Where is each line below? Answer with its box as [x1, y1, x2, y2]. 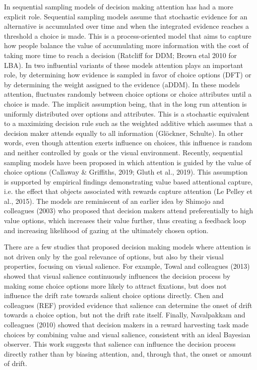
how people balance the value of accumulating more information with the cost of [4, 40, 249, 51]
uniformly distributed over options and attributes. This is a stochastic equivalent [4, 108, 250, 119]
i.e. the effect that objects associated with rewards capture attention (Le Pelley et [4, 186, 253, 196]
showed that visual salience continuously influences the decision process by [4, 271, 231, 281]
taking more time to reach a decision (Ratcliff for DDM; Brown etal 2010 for [4, 50, 237, 60]
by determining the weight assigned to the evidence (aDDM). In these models [4, 79, 240, 89]
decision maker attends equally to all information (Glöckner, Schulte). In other [4, 127, 244, 138]
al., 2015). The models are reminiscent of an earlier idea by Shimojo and [4, 195, 224, 206]
